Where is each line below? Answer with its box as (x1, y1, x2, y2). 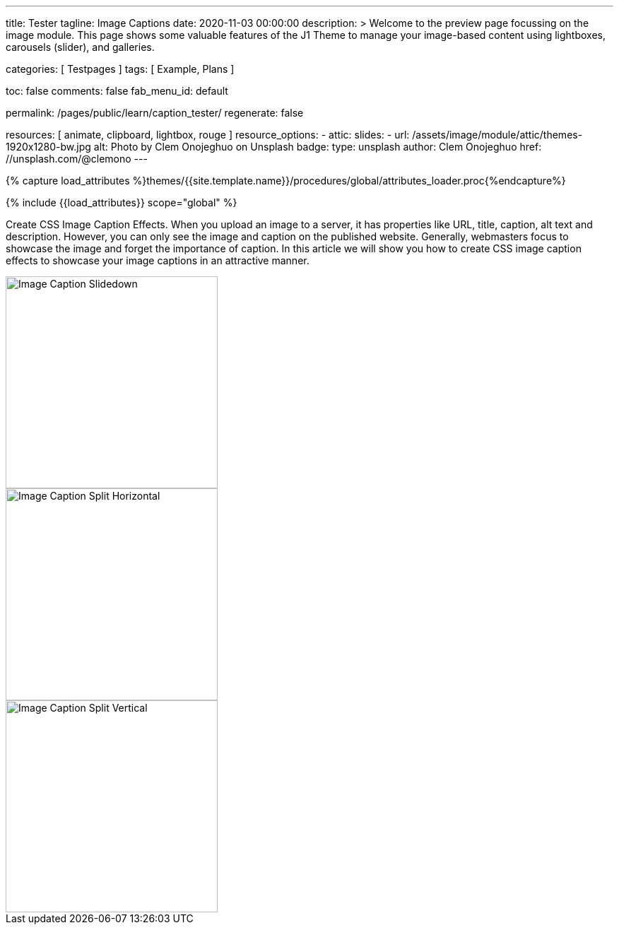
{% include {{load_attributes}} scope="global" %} (6, 196, 237, 208)
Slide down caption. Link (27, 495, 159, 510)
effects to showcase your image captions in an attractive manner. (6, 254, 309, 266)
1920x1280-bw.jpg (6, 141, 91, 153)
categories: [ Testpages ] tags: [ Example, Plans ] (6, 63, 235, 75)
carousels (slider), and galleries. (6, 41, 155, 53)
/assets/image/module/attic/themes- (412, 129, 583, 141)
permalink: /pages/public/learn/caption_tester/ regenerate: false (6, 107, 304, 119)
